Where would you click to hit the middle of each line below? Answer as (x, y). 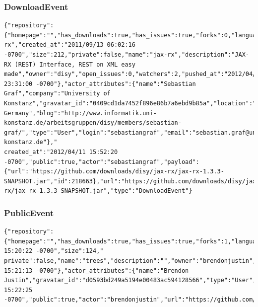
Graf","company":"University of (57, 94)
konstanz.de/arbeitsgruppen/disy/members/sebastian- (93, 123)
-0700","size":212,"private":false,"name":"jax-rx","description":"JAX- (127, 55)
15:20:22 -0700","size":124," (54, 251)
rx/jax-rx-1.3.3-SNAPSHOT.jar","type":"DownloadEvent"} (98, 191)
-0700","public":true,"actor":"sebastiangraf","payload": (102, 162)
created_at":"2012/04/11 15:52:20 (61, 152)
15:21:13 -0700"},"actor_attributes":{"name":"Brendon (97, 270)
